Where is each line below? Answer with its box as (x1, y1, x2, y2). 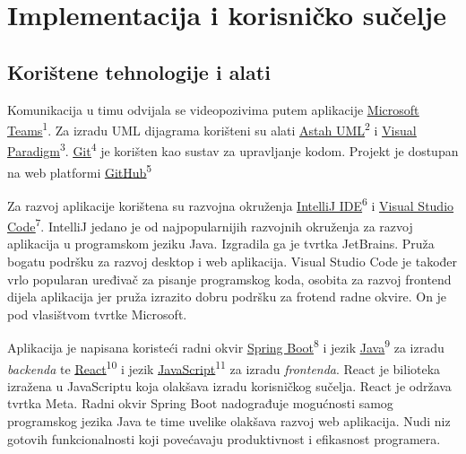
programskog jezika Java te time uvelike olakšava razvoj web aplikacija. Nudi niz (7, 412, 451, 431)
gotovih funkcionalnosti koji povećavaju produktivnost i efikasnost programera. (7, 429, 441, 448)
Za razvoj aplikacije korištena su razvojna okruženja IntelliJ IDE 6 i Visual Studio (7, 193, 454, 214)
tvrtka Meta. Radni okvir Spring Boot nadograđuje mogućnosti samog (7, 394, 393, 413)
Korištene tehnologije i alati (7, 57, 271, 85)
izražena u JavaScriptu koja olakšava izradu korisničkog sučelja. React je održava (7, 376, 452, 395)
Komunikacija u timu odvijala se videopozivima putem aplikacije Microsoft (7, 100, 419, 118)
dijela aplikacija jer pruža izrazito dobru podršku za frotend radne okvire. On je (7, 287, 447, 306)
